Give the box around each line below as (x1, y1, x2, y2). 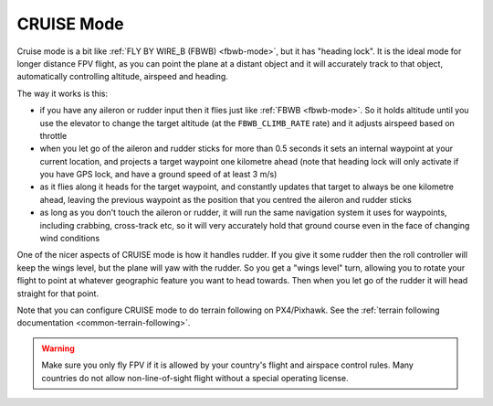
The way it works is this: (16, 88, 109, 99)
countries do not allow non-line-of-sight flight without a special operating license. (41, 372, 349, 383)
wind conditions (39, 233, 100, 244)
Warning (41, 343, 75, 354)
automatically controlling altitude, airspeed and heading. (16, 71, 228, 82)
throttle (39, 130, 68, 141)
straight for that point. (16, 288, 100, 299)
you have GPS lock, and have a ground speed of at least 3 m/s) (39, 169, 278, 180)
